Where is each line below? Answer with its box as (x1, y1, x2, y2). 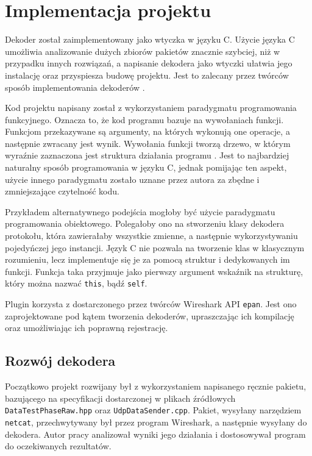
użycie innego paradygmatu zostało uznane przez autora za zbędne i (5, 173, 260, 185)
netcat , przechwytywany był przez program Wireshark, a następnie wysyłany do (5, 415, 307, 428)
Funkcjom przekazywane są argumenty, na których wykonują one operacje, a (5, 125, 290, 138)
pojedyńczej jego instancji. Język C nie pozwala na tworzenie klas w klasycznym (5, 241, 305, 254)
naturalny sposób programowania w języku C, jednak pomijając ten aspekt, (5, 161, 287, 174)
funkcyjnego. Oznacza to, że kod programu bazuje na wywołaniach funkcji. (5, 113, 284, 126)
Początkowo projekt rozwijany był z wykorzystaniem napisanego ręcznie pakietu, (5, 380, 307, 393)
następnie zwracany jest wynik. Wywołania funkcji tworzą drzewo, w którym (5, 137, 291, 149)
